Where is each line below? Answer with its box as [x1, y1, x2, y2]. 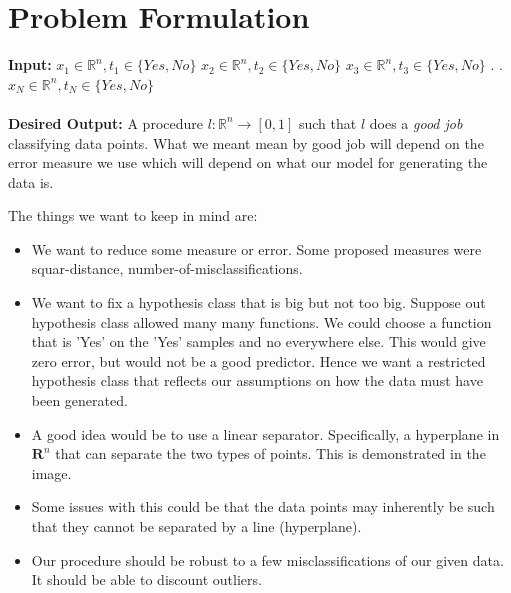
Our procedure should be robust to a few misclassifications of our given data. [31, 549, 504, 570]
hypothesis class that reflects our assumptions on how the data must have [31, 370, 483, 391]
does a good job [369, 112, 463, 133]
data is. [8, 171, 54, 192]
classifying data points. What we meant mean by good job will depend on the [8, 132, 484, 153]
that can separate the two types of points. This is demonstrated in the [55, 443, 486, 464]
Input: [8, 54, 52, 75]
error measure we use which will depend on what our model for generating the [8, 152, 488, 173]
